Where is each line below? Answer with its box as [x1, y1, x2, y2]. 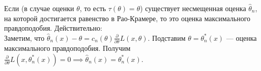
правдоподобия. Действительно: [4, 23, 102, 33]
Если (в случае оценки [4, 3, 74, 13]
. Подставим [148, 32, 186, 43]
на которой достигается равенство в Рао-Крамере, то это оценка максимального [4, 13, 251, 23]
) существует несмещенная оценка [140, 3, 246, 13]
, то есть [79, 3, 106, 13]
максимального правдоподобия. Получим [4, 43, 131, 53]
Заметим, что [4, 32, 45, 43]
